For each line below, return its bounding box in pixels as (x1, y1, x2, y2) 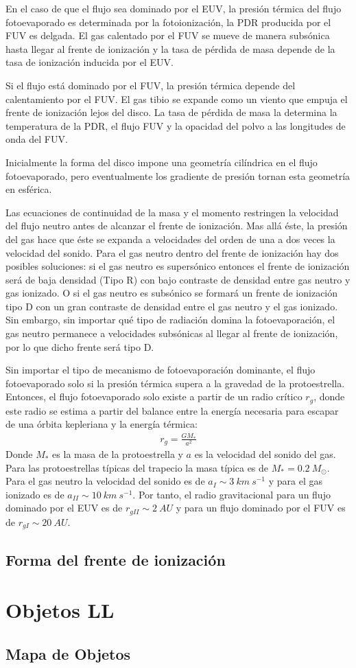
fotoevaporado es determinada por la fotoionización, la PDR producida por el (5, 14, 331, 29)
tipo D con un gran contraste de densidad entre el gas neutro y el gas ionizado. (5, 299, 338, 313)
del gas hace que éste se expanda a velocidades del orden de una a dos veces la (5, 231, 335, 246)
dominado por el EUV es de (5, 500, 123, 515)
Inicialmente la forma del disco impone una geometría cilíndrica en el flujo (5, 154, 318, 169)
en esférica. (5, 182, 52, 196)
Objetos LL (5, 596, 115, 624)
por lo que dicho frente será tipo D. (5, 339, 154, 354)
